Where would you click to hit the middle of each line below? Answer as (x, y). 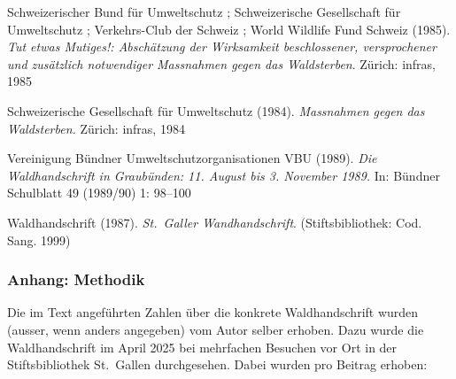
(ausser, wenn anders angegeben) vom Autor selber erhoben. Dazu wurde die (216, 329)
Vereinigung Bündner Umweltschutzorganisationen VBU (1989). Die (192, 158)
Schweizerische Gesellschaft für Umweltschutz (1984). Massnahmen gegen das (216, 110)
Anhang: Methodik (76, 279)
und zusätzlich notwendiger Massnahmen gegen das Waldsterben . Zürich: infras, (221, 63)
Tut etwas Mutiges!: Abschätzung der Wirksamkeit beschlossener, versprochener (222, 46)
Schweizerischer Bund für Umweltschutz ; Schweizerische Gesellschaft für (204, 12)
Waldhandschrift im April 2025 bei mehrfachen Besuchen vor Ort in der (202, 347)
